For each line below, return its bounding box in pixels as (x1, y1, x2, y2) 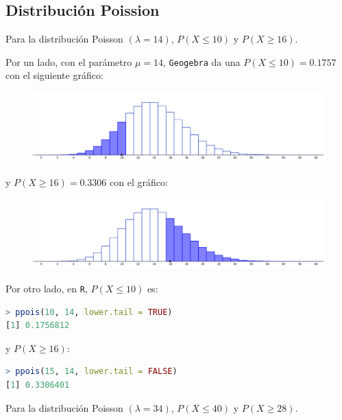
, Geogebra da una (163, 54, 241, 69)
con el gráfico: (110, 174, 168, 189)
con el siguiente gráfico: (5, 68, 103, 82)
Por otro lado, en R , (5, 281, 88, 296)
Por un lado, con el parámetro (5, 54, 132, 69)
